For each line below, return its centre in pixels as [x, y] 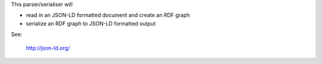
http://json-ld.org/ [48, 48]
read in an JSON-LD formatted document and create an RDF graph [108, 15]
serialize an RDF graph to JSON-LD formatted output [91, 23]
